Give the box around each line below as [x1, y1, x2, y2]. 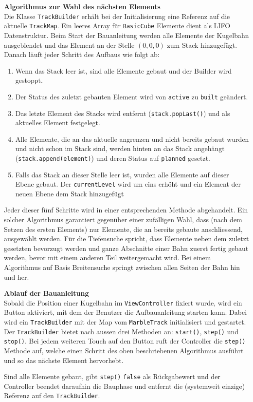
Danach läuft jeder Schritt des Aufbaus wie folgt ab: [4, 49, 160, 59]
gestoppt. [15, 75, 43, 85]
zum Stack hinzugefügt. [167, 39, 237, 50]
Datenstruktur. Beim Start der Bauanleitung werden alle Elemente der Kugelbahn [4, 30, 249, 40]
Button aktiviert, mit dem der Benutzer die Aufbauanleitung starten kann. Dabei [4, 307, 247, 317]
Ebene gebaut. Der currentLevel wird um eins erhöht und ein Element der [15, 179, 241, 189]
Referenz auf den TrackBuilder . [4, 390, 100, 401]
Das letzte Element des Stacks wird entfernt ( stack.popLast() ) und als [15, 108, 230, 118]
